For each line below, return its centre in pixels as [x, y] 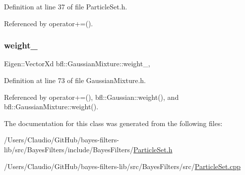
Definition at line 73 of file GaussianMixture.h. [75, 80]
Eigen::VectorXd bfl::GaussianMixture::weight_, [77, 64]
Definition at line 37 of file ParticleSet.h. [66, 6]
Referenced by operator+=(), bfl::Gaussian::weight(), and [92, 97]
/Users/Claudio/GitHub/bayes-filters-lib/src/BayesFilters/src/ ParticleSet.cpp [122, 166]
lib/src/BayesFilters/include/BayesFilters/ [69, 149]
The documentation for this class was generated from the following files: [113, 123]
